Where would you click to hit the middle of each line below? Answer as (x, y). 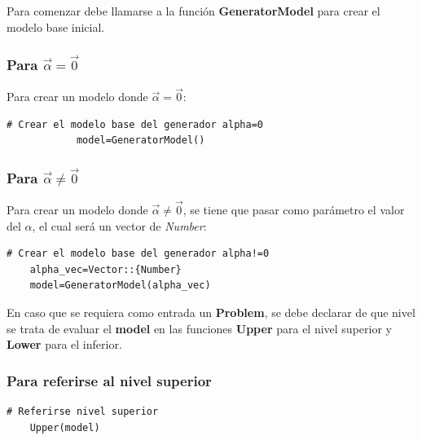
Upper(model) (65, 427)
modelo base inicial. (56, 26)
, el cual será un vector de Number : (119, 225)
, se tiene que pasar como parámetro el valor (294, 210)
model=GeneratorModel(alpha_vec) (120, 286)
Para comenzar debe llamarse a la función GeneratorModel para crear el (193, 11)
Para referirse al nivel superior (109, 380)
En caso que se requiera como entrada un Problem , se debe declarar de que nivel (211, 312)
